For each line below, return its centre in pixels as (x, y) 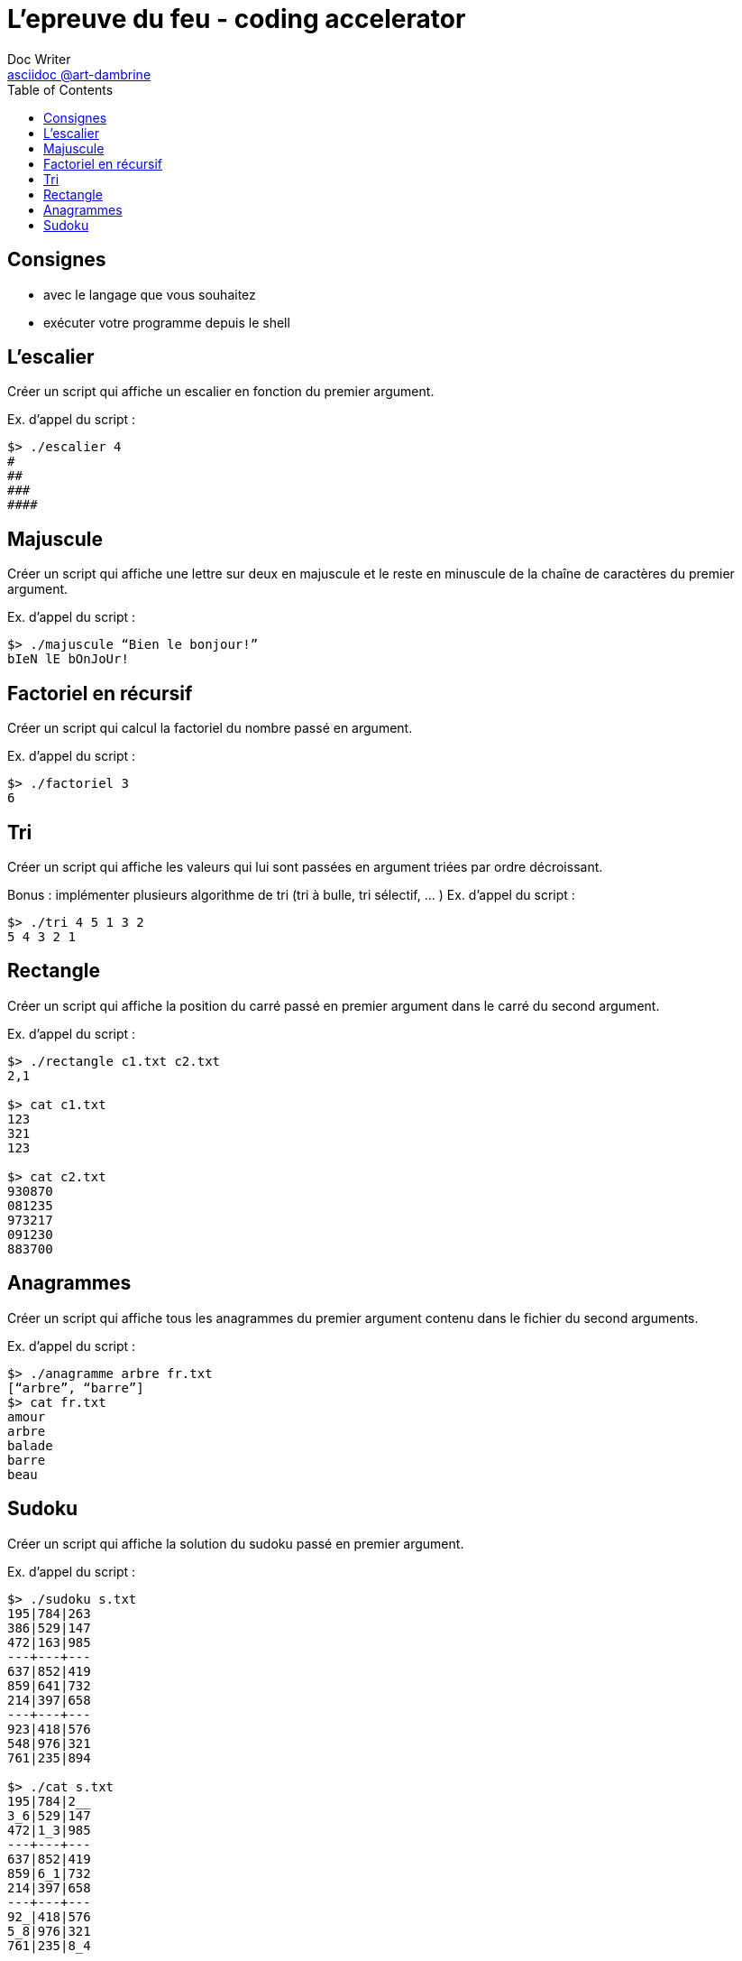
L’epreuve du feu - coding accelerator (237, 19)
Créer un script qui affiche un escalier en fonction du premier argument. (221, 392)
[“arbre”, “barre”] (76, 1387)
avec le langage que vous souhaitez (150, 294)
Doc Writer (39, 59)
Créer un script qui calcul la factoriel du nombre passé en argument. (210, 728)
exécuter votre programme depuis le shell (167, 322)
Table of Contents (60, 89)
